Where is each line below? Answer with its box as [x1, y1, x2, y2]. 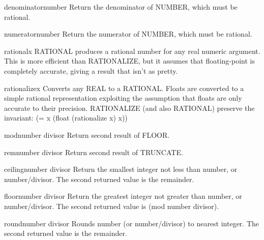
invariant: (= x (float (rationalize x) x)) [4, 112, 128, 123]
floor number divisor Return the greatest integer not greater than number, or [4, 191, 242, 201]
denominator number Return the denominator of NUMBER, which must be [4, 2, 238, 12]
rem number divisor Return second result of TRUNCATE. [4, 146, 183, 157]
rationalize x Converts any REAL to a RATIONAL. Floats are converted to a [4, 82, 244, 93]
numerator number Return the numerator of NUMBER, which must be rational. [4, 28, 252, 39]
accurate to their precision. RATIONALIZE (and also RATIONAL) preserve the [4, 102, 255, 113]
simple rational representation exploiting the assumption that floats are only [4, 93, 242, 103]
